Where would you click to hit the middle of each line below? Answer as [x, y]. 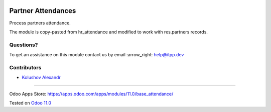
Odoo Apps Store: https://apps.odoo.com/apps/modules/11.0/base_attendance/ [91, 94]
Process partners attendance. [40, 23]
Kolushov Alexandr [41, 78]
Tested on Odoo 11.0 [30, 103]
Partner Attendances [43, 11]
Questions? [24, 45]
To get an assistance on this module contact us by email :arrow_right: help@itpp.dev [97, 55]
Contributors [25, 67]
